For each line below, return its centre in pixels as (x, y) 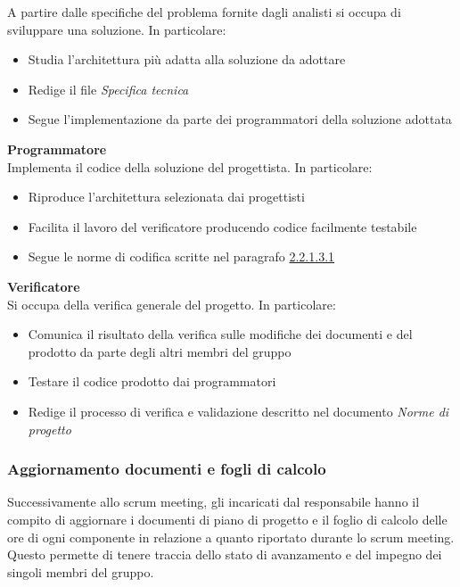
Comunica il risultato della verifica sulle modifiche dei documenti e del (220, 334)
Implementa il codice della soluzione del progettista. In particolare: (190, 166)
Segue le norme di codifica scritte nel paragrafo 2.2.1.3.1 (181, 256)
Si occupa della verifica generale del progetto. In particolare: (172, 304)
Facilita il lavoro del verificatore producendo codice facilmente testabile (222, 226)
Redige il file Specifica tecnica (108, 89)
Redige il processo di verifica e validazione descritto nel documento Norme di (238, 411)
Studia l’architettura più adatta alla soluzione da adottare (187, 59)
